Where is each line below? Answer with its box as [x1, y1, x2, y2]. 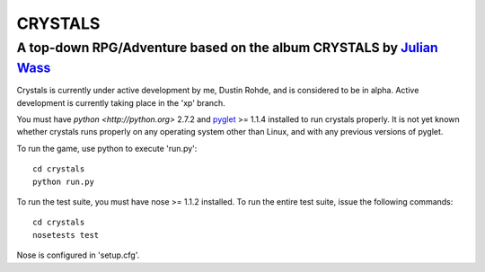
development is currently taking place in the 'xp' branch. [16, 97, 226, 108]
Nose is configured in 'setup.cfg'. [16, 250, 140, 260]
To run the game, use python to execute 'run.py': [16, 143, 198, 154]
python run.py [32, 176, 94, 187]
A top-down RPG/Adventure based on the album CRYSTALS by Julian [16, 39, 439, 56]
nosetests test [32, 230, 100, 240]
